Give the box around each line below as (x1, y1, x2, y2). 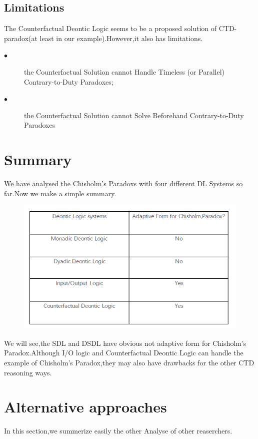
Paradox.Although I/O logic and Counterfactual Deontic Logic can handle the (4, 347, 243, 358)
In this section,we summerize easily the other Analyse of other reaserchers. (4, 425, 232, 436)
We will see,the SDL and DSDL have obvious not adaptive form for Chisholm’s (4, 337, 246, 348)
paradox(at (4, 33, 37, 43)
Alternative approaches (4, 396, 167, 417)
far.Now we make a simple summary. (4, 188, 116, 198)
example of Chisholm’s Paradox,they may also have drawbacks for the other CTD (4, 357, 254, 367)
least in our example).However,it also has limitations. (39, 33, 203, 43)
